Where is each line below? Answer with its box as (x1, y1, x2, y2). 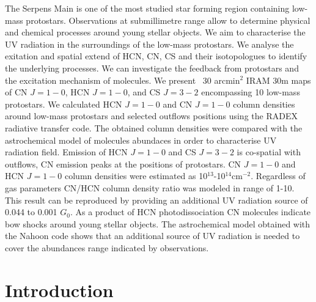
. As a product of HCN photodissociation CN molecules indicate (70, 205, 311, 218)
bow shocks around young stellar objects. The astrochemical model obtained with (5, 217, 310, 230)
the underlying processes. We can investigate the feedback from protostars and (5, 61, 299, 74)
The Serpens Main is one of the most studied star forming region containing (5, 2, 290, 14)
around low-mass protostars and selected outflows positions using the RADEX (5, 109, 298, 122)
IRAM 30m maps (246, 73, 311, 86)
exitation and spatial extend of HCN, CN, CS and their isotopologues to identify (5, 50, 307, 62)
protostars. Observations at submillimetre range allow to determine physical (26, 13, 310, 26)
